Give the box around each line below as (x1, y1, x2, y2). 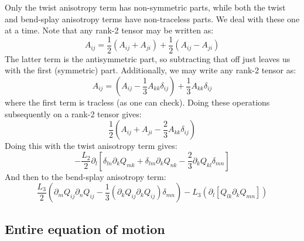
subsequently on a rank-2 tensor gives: (5, 107, 142, 120)
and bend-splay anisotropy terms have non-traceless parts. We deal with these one (5, 12, 300, 25)
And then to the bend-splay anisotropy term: (5, 170, 166, 182)
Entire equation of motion (5, 219, 165, 237)
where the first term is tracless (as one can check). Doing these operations (5, 96, 270, 108)
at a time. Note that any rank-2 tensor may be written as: (5, 24, 214, 36)
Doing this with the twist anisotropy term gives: (5, 140, 177, 152)
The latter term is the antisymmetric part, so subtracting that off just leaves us (5, 52, 291, 65)
